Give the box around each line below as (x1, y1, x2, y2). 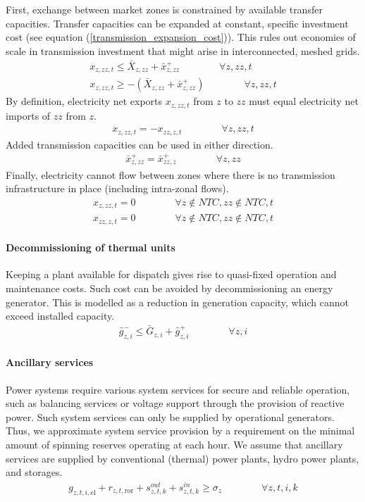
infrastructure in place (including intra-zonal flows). (6, 181, 229, 196)
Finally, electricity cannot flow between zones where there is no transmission (6, 167, 335, 182)
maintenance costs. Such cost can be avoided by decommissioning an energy (6, 281, 333, 296)
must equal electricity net (249, 94, 359, 108)
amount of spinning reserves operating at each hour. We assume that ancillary (6, 437, 343, 452)
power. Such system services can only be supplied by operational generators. (6, 409, 335, 424)
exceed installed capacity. (6, 308, 115, 323)
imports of (6, 108, 51, 123)
